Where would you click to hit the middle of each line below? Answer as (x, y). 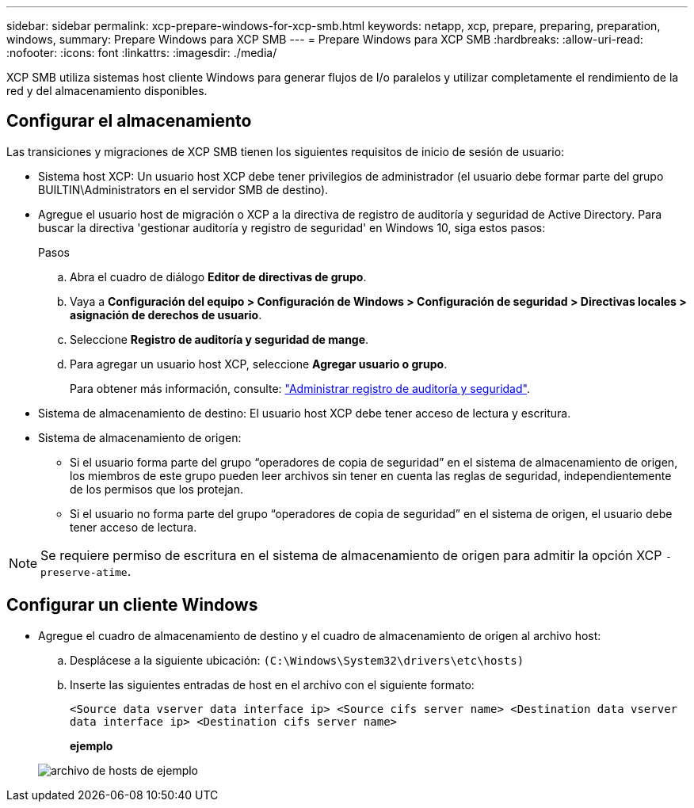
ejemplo (92, 745)
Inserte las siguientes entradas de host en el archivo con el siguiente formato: (272, 684)
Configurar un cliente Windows (132, 605)
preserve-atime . (86, 571)
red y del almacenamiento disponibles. (107, 91)
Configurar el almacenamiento (129, 121)
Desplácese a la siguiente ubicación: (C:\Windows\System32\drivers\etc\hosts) (297, 660)
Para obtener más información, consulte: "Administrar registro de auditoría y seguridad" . (300, 388)
